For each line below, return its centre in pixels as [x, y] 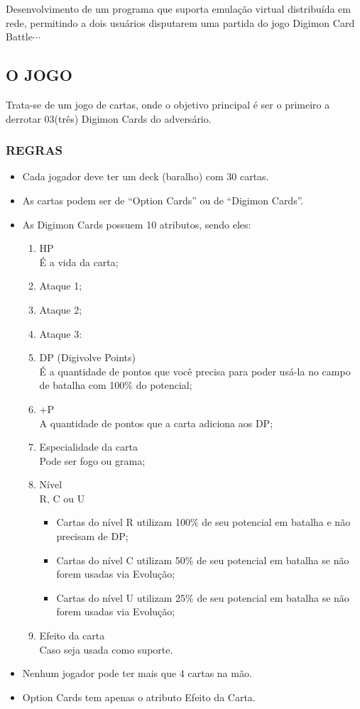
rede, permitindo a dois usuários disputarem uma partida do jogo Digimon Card [180, 22]
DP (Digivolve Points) [88, 357]
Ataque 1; [61, 286]
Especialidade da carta [88, 447]
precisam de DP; [92, 536]
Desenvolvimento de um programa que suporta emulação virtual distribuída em [178, 9]
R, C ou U [62, 498]
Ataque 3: [61, 333]
